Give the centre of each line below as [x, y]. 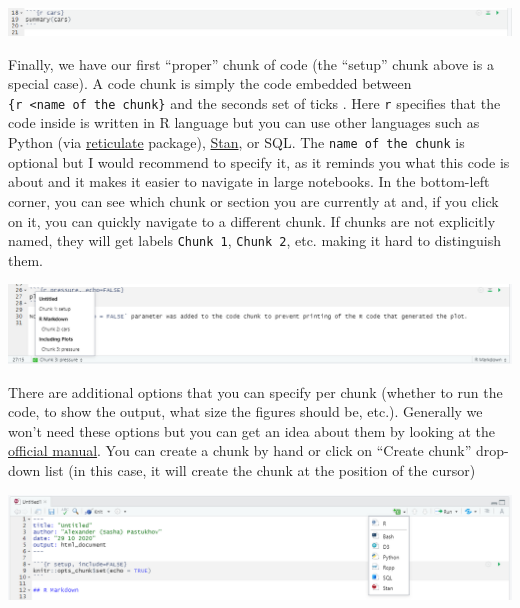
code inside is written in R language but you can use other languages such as [244, 122]
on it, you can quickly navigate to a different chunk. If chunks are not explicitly [252, 220]
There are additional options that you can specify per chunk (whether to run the [255, 391]
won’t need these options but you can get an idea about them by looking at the [252, 430]
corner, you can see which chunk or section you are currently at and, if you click [253, 200]
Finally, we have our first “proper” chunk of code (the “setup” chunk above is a [251, 63]
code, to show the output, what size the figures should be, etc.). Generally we [245, 411]
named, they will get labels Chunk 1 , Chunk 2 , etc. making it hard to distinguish [254, 240]
